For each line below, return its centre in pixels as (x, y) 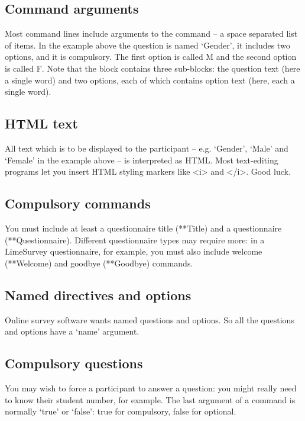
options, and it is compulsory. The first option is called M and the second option (151, 57)
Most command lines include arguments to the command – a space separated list (151, 33)
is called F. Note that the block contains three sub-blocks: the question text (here (152, 68)
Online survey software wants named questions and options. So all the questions (150, 319)
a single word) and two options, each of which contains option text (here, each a (150, 80)
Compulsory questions (74, 363)
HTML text (41, 123)
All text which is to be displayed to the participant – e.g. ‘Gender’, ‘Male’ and (147, 148)
